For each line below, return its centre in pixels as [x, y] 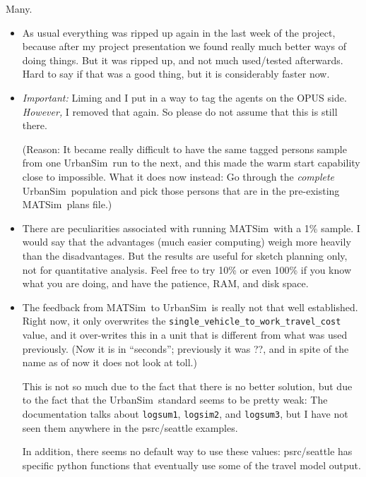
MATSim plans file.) [67, 204]
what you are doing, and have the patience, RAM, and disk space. [165, 283]
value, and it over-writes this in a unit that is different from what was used [185, 334]
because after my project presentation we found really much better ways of [184, 46]
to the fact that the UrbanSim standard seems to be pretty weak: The [175, 400]
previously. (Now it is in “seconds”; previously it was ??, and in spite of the [185, 348]
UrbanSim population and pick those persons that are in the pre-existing [181, 190]
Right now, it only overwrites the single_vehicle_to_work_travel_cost [182, 321]
